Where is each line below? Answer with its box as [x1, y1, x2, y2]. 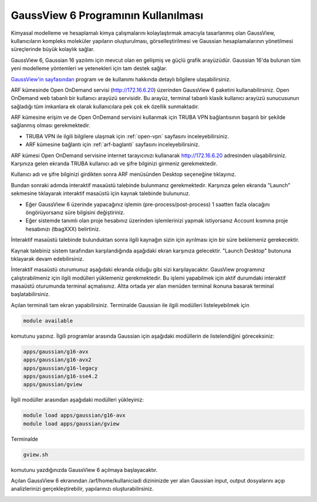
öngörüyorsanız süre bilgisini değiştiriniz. [25, 209, 125, 216]
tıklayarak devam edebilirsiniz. [11, 255, 85, 262]
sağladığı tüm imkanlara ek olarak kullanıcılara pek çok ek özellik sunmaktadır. [11, 103, 200, 110]
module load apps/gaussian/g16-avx [23, 412, 126, 419]
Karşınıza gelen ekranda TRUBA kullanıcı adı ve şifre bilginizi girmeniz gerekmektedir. [11, 160, 218, 167]
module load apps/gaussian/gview [23, 420, 120, 427]
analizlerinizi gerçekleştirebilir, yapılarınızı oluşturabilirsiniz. [11, 486, 154, 493]
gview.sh [23, 451, 49, 458]
